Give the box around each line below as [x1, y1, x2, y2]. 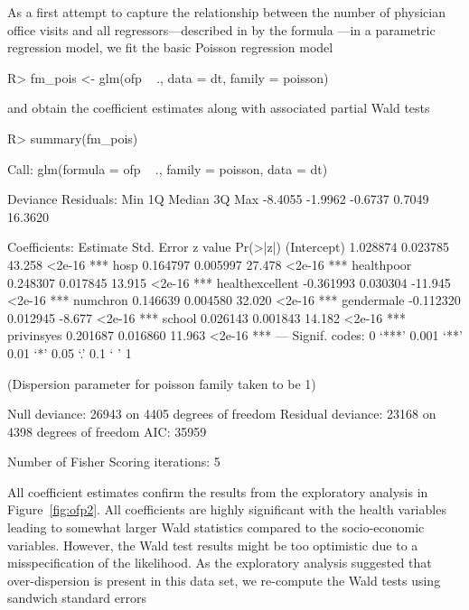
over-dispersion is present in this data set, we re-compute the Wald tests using [7, 570, 441, 589]
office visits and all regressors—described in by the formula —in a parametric [7, 20, 436, 39]
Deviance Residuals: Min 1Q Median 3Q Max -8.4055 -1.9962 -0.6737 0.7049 [7, 189, 429, 208]
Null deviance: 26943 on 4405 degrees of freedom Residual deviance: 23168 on [7, 404, 436, 423]
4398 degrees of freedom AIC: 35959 [7, 421, 207, 440]
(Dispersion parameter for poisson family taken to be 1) [7, 374, 316, 393]
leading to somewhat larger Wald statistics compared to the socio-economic [7, 518, 425, 537]
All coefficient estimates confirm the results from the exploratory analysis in [7, 482, 428, 501]
